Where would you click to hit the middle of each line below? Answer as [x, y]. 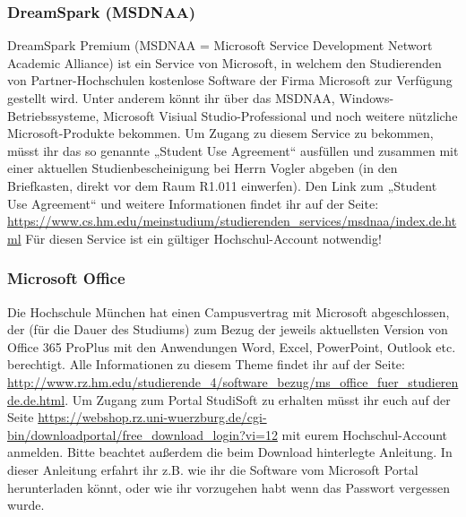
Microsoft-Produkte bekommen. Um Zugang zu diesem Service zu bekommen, [220, 133]
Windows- [367, 98]
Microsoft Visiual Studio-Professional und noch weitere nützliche [280, 115]
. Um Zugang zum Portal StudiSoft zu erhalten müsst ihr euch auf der [258, 399]
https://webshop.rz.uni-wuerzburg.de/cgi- [152, 417]
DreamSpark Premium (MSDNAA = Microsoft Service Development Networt [220, 45]
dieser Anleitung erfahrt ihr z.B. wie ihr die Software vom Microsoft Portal [213, 469]
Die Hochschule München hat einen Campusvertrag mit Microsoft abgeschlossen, [229, 311]
